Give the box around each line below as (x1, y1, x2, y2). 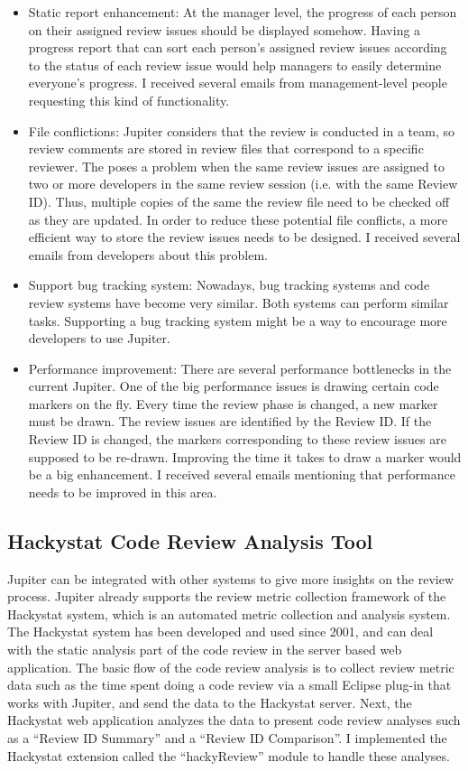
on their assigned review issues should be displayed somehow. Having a (28, 20, 421, 39)
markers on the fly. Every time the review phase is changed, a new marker (28, 394, 438, 413)
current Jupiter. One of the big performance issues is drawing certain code (28, 376, 439, 395)
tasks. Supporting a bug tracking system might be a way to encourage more (28, 311, 447, 330)
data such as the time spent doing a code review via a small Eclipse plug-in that (7, 675, 452, 694)
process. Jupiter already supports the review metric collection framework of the (7, 587, 446, 606)
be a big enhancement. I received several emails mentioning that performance (28, 465, 455, 484)
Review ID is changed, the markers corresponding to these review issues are (28, 430, 446, 449)
